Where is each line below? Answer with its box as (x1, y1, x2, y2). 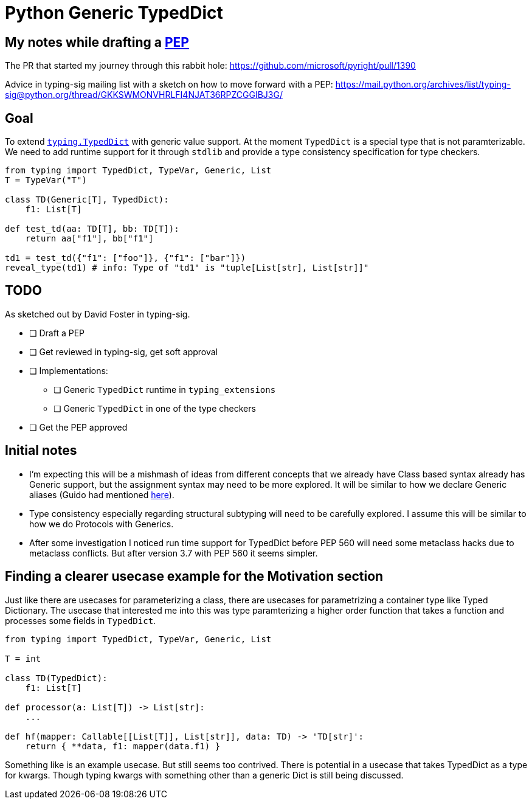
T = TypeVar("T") (5, 175, 87, 185)
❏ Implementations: (29, 365, 108, 376)
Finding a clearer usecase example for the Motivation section (5, 569, 384, 584)
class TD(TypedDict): (5, 673, 108, 683)
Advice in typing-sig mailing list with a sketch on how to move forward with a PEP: (5, 79, 333, 90)
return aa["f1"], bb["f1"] (25, 234, 154, 244)
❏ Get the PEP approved (29, 421, 128, 432)
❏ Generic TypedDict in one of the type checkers (54, 403, 256, 414)
